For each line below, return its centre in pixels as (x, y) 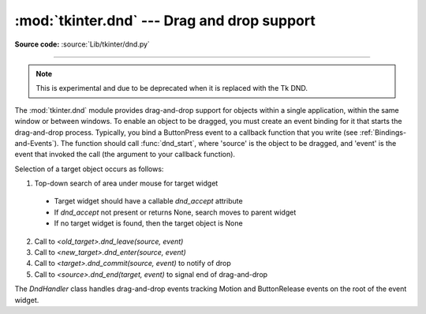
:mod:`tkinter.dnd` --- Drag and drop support (165, 21)
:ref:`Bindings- (383, 132)
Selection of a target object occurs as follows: (89, 169)
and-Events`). (37, 143)
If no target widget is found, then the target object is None (149, 223)
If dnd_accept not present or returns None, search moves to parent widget (175, 212)
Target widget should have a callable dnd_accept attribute (149, 201)
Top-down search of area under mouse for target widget (126, 183)
